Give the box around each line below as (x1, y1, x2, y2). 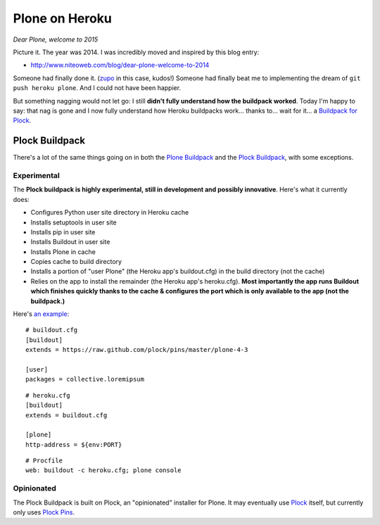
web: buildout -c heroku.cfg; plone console (25, 467, 182, 474)
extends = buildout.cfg (25, 411, 108, 419)
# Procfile (25, 457, 63, 464)
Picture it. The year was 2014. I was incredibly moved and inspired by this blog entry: (13, 48, 260, 56)
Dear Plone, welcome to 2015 (13, 35, 99, 44)
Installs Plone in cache (30, 247, 96, 256)
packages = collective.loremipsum (25, 375, 144, 384)
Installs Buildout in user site (30, 238, 110, 246)
